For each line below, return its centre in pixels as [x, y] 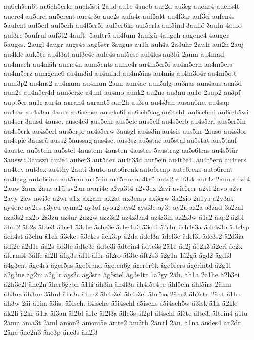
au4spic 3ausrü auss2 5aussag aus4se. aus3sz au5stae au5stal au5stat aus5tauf [120, 140]
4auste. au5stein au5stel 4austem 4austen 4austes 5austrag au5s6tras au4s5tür [121, 149]
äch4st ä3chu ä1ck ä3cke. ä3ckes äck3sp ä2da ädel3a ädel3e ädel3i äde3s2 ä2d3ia [124, 236]
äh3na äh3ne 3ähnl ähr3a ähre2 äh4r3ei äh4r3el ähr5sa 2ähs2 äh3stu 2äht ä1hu [123, 293]
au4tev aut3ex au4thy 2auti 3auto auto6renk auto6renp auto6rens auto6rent [118, 169]
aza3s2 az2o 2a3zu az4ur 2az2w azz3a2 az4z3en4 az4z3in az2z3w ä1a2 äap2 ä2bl [124, 217]
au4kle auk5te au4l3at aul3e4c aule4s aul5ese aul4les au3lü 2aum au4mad [114, 54]
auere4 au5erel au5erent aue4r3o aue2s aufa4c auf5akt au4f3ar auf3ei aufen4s [119, 15]
